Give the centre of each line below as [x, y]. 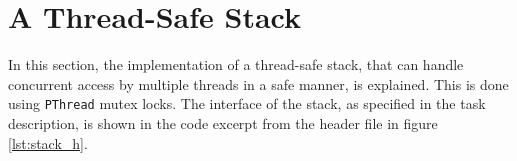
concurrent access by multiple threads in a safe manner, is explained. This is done [258, 83]
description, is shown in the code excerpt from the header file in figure [223, 122]
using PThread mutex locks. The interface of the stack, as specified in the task [247, 103]
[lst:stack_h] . [48, 142]
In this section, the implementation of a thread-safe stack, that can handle [236, 64]
